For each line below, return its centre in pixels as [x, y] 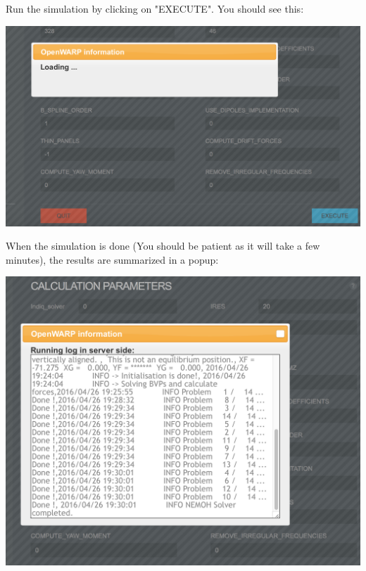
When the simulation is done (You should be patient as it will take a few [163, 246]
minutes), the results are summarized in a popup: [112, 259]
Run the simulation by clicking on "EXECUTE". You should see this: [155, 8]
